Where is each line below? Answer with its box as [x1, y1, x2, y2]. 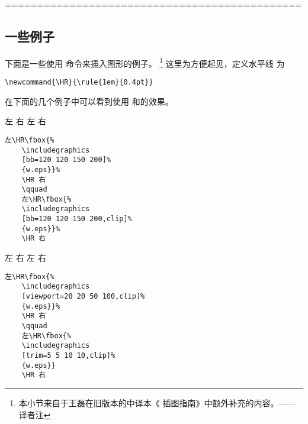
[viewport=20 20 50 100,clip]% [21, 292, 145, 301]
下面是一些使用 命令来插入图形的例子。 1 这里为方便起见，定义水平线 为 [5, 55, 285, 69]
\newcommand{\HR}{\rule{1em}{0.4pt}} [5, 78, 153, 87]
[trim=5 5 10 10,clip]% [21, 351, 115, 360]
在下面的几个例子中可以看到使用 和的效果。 [5, 95, 174, 107]
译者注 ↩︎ [18, 408, 51, 420]
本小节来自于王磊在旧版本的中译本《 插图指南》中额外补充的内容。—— [18, 396, 296, 409]
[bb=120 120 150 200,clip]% [21, 215, 132, 224]
